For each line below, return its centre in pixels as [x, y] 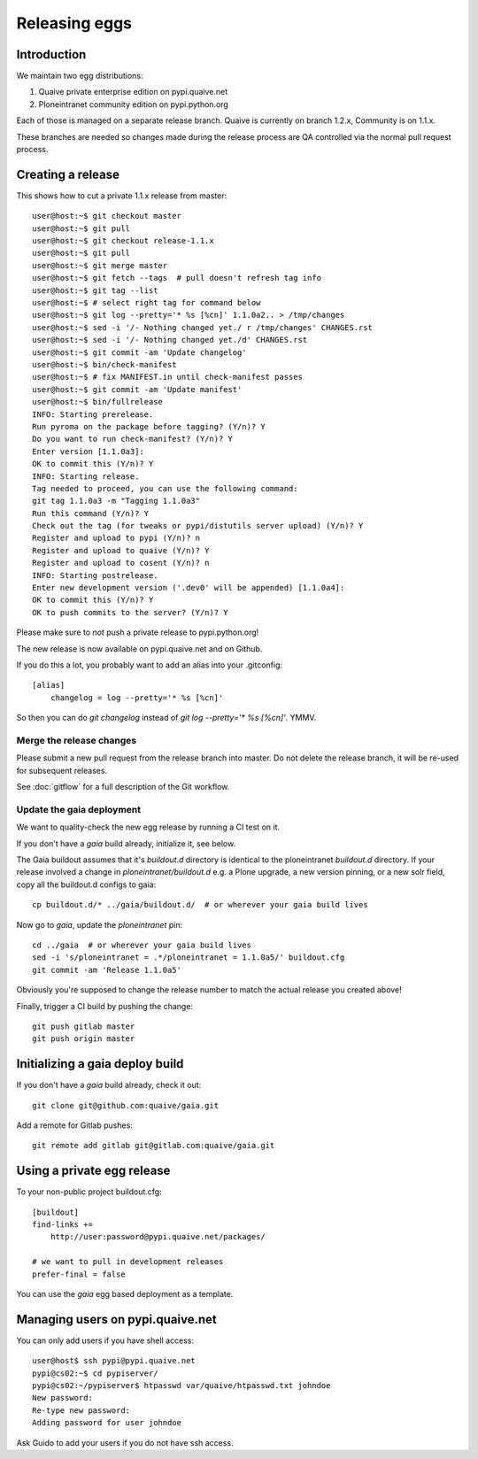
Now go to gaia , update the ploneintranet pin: [100, 924]
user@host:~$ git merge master [100, 265]
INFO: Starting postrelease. [95, 575]
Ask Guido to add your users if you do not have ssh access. [125, 1442]
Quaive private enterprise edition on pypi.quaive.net [133, 92]
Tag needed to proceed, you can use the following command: [165, 488]
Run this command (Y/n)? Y [91, 513]
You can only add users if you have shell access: [105, 1340]
